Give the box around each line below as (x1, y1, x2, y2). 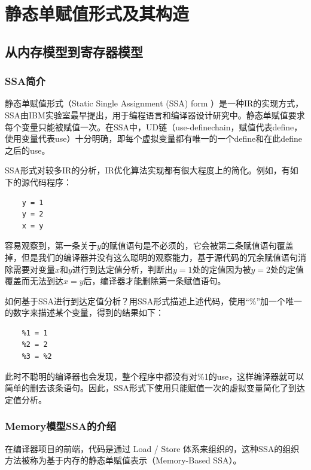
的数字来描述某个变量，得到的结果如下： (5, 306, 164, 319)
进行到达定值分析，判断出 (72, 263, 173, 275)
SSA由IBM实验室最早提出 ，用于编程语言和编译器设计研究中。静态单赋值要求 (5, 108, 305, 121)
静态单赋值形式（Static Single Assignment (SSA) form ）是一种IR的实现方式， (5, 97, 304, 109)
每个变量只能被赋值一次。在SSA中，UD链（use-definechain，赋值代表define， (5, 120, 303, 133)
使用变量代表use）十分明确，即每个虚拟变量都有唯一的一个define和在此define (5, 132, 303, 145)
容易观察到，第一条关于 (5, 239, 97, 252)
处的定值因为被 (192, 263, 251, 275)
